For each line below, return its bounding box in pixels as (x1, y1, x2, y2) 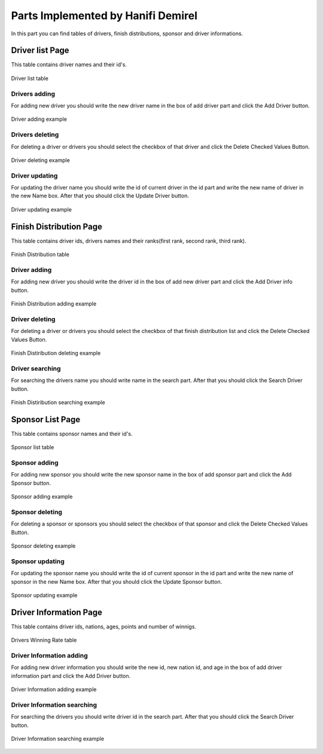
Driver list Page (11, 45, 69, 56)
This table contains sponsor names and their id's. (11, 430, 133, 437)
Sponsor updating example (11, 591, 78, 599)
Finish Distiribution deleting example (11, 349, 101, 356)
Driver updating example (11, 206, 72, 213)
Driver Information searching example (11, 735, 105, 743)
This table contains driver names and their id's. (11, 61, 127, 68)
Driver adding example (11, 115, 67, 123)
